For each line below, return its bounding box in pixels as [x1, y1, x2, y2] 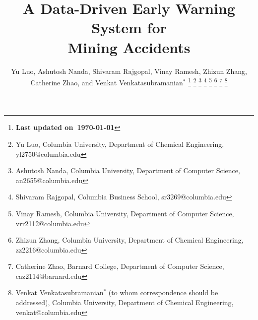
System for [91, 17, 167, 38]
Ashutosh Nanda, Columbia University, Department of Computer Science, [15, 165, 240, 176]
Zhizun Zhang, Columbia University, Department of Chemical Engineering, [15, 235, 244, 245]
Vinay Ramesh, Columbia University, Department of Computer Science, [15, 208, 234, 218]
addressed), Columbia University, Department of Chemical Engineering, [15, 297, 234, 308]
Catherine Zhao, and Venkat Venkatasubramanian [30, 77, 183, 87]
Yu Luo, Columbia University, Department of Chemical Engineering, [15, 138, 224, 149]
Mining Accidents [67, 37, 191, 57]
